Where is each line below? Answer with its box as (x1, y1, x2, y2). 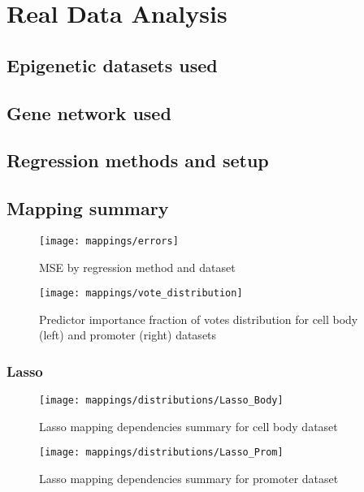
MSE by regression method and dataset (39, 258, 236, 275)
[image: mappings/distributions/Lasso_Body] (39, 395, 284, 407)
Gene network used (6, 100, 171, 125)
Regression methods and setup (6, 148, 269, 173)
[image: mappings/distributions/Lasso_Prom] (39, 447, 284, 459)
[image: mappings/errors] (39, 235, 179, 247)
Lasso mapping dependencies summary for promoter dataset (39, 470, 339, 487)
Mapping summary (6, 196, 169, 221)
